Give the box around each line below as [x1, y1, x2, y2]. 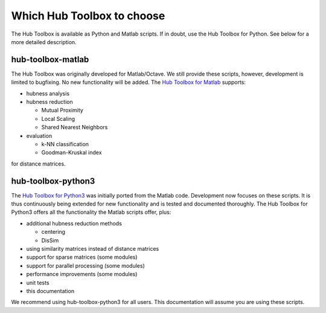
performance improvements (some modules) [26, 271, 138, 278]
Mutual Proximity [41, 106, 84, 114]
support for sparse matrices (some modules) [26, 254, 138, 261]
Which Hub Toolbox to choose [11, 9, 165, 22]
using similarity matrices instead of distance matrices [26, 245, 159, 252]
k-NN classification [41, 140, 89, 147]
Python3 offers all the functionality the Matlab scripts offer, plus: [11, 208, 171, 216]
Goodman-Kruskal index [41, 149, 102, 156]
